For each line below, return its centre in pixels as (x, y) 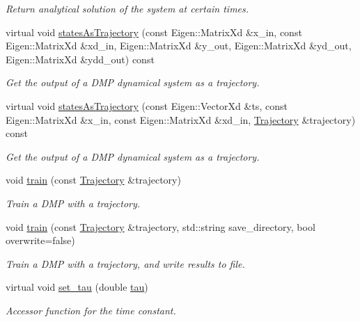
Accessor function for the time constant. (91, 310)
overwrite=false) (40, 240)
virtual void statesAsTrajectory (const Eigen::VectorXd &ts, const (147, 105)
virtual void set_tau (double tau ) (77, 287)
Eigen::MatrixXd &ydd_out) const (80, 59)
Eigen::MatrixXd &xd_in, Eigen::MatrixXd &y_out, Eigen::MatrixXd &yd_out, (179, 46)
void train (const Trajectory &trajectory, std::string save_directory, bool (161, 226)
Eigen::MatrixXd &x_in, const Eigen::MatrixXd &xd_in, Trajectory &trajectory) (181, 119)
